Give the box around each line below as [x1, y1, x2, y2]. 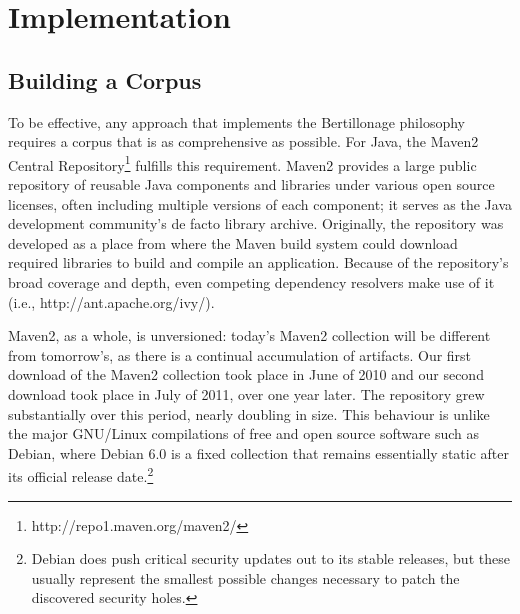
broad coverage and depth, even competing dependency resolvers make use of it [8, 271, 495, 292]
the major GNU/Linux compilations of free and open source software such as [8, 423, 479, 444]
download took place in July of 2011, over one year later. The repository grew [8, 383, 485, 404]
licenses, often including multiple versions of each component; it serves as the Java [8, 193, 512, 214]
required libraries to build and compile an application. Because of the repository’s [8, 252, 509, 273]
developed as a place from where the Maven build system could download [8, 232, 458, 253]
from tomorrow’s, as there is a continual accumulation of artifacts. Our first [8, 344, 472, 365]
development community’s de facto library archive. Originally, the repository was [8, 213, 504, 234]
